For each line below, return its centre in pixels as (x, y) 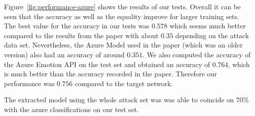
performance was (29, 83)
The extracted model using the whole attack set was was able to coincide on (119, 100)
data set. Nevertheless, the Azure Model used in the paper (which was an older (123, 45)
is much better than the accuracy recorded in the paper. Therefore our (111, 74)
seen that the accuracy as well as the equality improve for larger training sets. (122, 16)
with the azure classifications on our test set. (72, 109)
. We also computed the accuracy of (197, 54)
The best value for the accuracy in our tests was (77, 26)
